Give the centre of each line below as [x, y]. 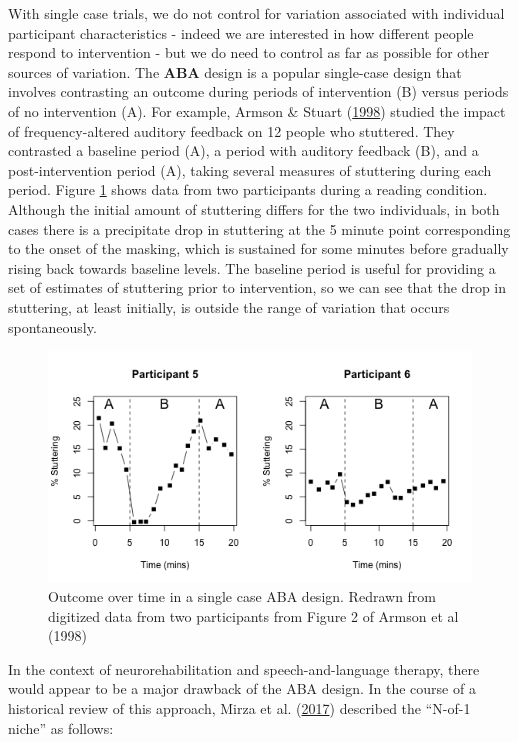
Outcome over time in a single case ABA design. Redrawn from [242, 595]
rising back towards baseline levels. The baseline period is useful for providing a [252, 267]
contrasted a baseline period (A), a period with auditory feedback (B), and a [243, 150]
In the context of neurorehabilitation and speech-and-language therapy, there [244, 668]
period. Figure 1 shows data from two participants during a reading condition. [248, 189]
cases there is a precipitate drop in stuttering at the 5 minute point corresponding [259, 228]
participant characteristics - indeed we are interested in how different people [241, 32]
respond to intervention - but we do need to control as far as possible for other [249, 52]
